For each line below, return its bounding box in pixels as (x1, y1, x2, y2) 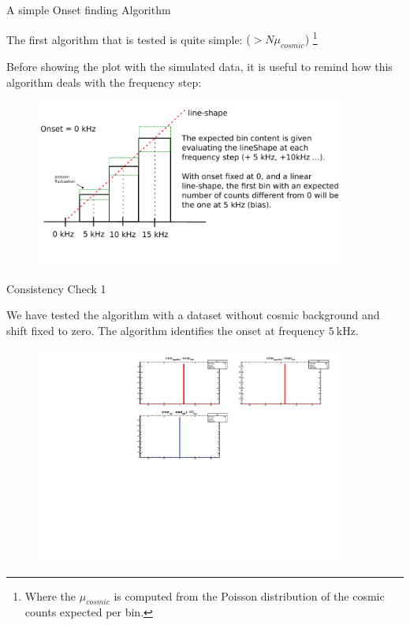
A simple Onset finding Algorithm (6, 2, 171, 17)
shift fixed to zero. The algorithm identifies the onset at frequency (6, 322, 326, 338)
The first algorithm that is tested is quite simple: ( (6, 31, 251, 47)
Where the (24, 587, 76, 604)
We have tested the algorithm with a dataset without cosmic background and (6, 307, 380, 323)
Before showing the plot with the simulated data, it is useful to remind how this (6, 58, 393, 75)
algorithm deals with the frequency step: (6, 73, 202, 90)
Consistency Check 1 (6, 280, 106, 296)
